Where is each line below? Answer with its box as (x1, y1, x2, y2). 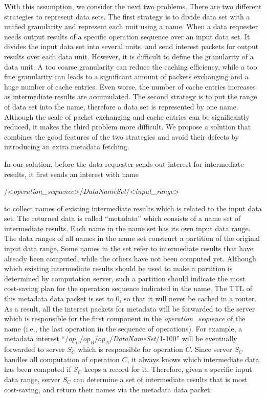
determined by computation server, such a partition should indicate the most (4, 273, 246, 283)
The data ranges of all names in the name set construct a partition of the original (4, 233, 260, 244)
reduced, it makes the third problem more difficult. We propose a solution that (4, 121, 251, 132)
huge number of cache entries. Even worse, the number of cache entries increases (4, 81, 256, 92)
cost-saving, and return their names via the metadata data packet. (4, 384, 212, 394)
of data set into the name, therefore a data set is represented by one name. (4, 101, 238, 112)
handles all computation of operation (4, 353, 120, 364)
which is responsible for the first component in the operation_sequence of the (4, 313, 246, 324)
